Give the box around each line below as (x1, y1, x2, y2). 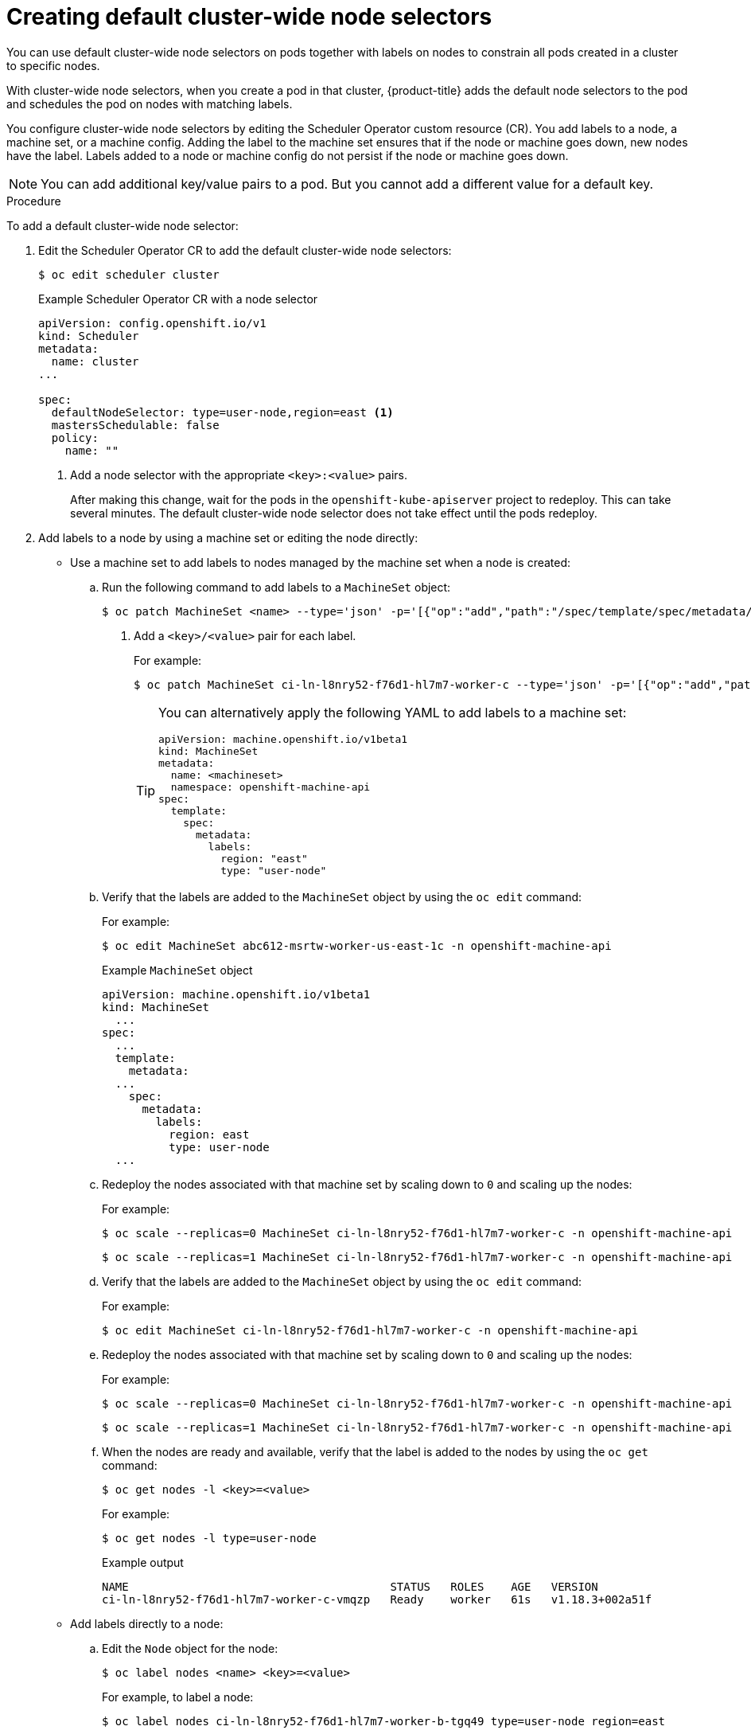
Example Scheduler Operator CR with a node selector (38, 291, 318, 306)
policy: (51, 431, 99, 444)
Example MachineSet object (102, 963, 253, 977)
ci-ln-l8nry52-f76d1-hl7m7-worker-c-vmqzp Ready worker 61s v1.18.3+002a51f (102, 1592, 652, 1606)
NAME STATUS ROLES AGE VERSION (102, 1580, 598, 1593)
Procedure (6, 193, 61, 208)
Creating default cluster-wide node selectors (6, 3, 492, 30)
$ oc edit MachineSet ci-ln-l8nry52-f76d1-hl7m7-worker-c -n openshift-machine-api (102, 1323, 639, 1337)
